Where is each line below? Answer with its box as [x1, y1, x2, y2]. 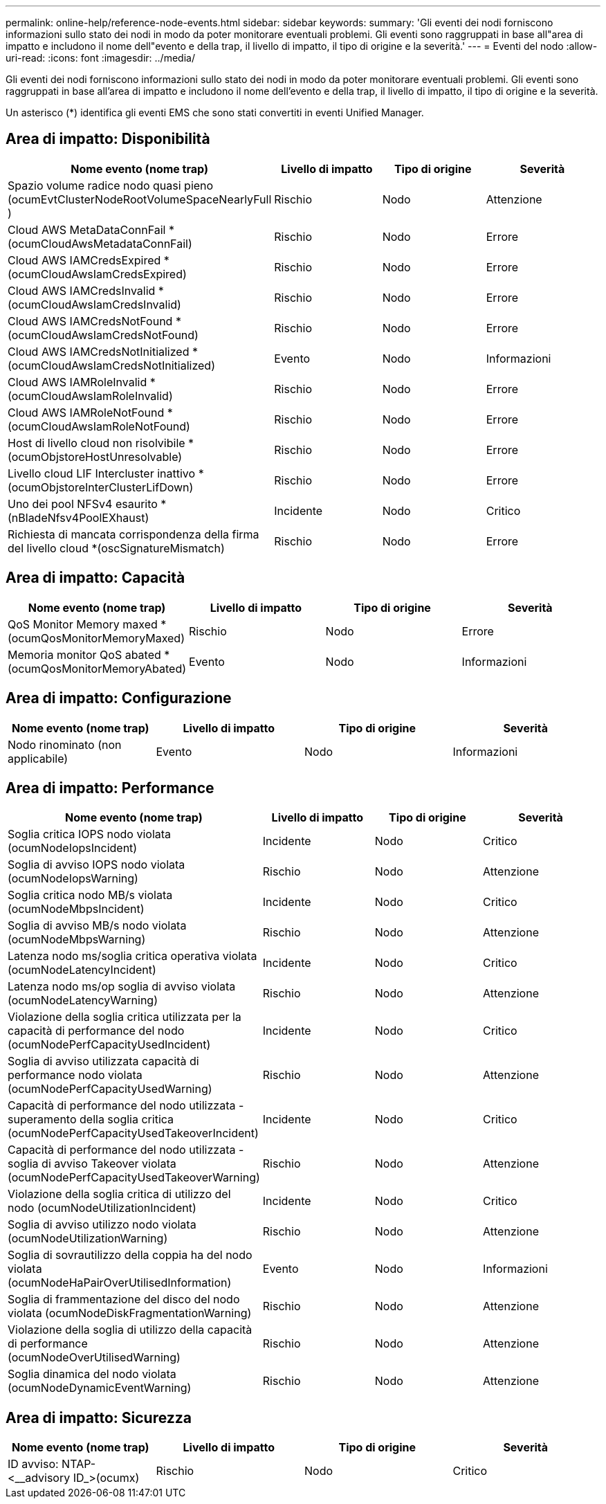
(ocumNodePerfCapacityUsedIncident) [8, 1038, 211, 1052]
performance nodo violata [8, 1068, 143, 1082]
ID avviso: [8, 1457, 59, 1471]
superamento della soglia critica [8, 1112, 174, 1127]
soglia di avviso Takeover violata [8, 1157, 176, 1171]
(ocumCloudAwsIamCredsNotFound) [8, 327, 199, 342]
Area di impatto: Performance [6, 779, 214, 797]
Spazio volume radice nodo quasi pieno [8, 178, 214, 192]
